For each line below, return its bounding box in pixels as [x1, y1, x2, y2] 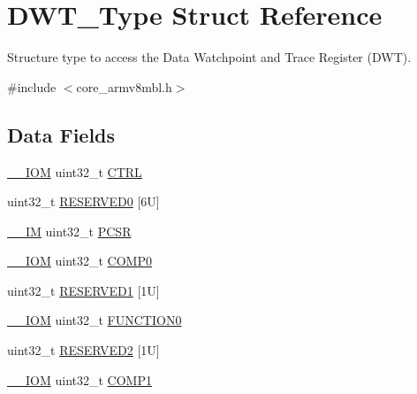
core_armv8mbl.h [76, 77, 172, 96]
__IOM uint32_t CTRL [7, 162, 142, 181]
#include [7, 77, 57, 96]
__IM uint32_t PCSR [7, 221, 132, 240]
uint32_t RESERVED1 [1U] [7, 281, 160, 299]
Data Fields [7, 120, 116, 148]
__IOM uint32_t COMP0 [7, 251, 152, 270]
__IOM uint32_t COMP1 [7, 370, 152, 389]
